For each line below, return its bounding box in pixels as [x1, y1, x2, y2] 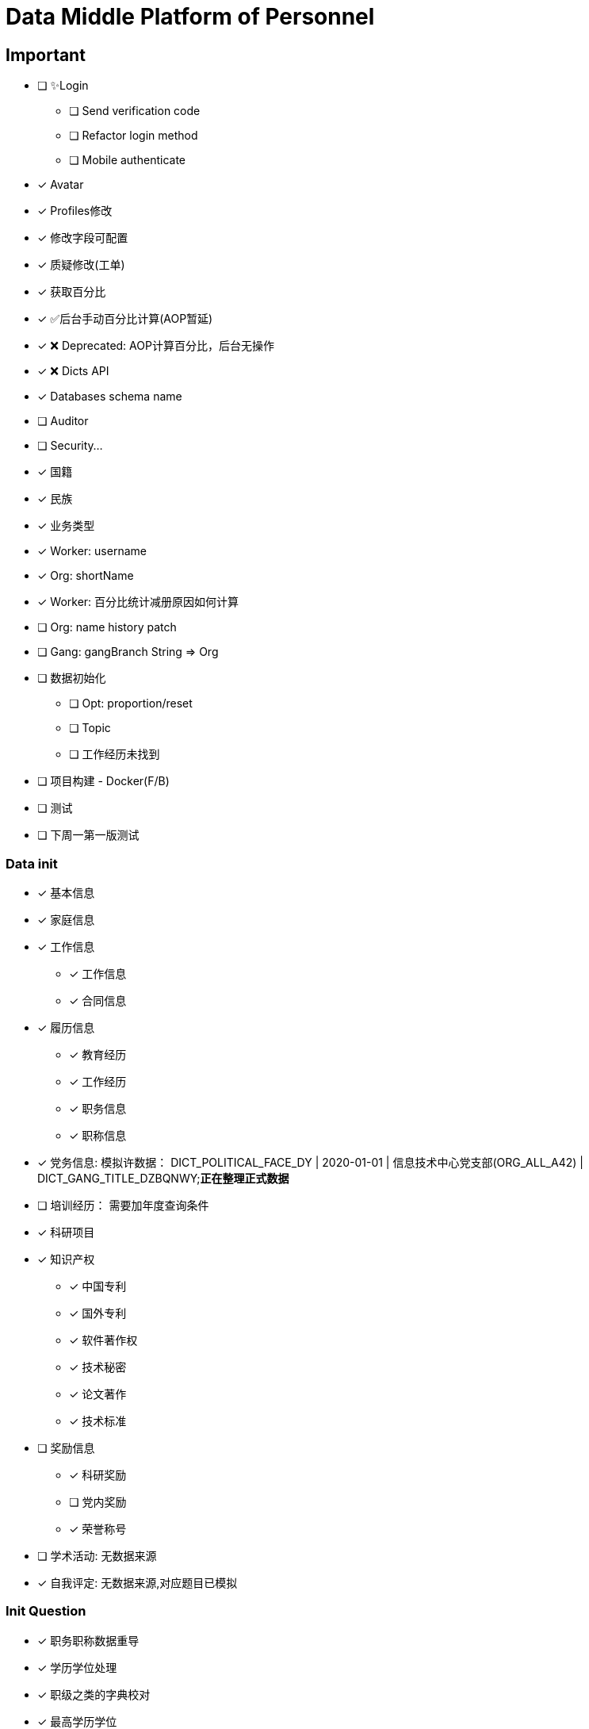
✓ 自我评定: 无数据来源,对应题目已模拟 [37, 1575, 238, 1589]
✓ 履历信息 [37, 1020, 95, 1034]
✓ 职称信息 [69, 1128, 127, 1142]
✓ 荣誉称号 [69, 1521, 127, 1535]
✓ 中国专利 [69, 1279, 127, 1293]
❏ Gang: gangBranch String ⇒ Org [37, 645, 219, 659]
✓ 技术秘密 [69, 1359, 127, 1374]
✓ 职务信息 [69, 1101, 127, 1115]
